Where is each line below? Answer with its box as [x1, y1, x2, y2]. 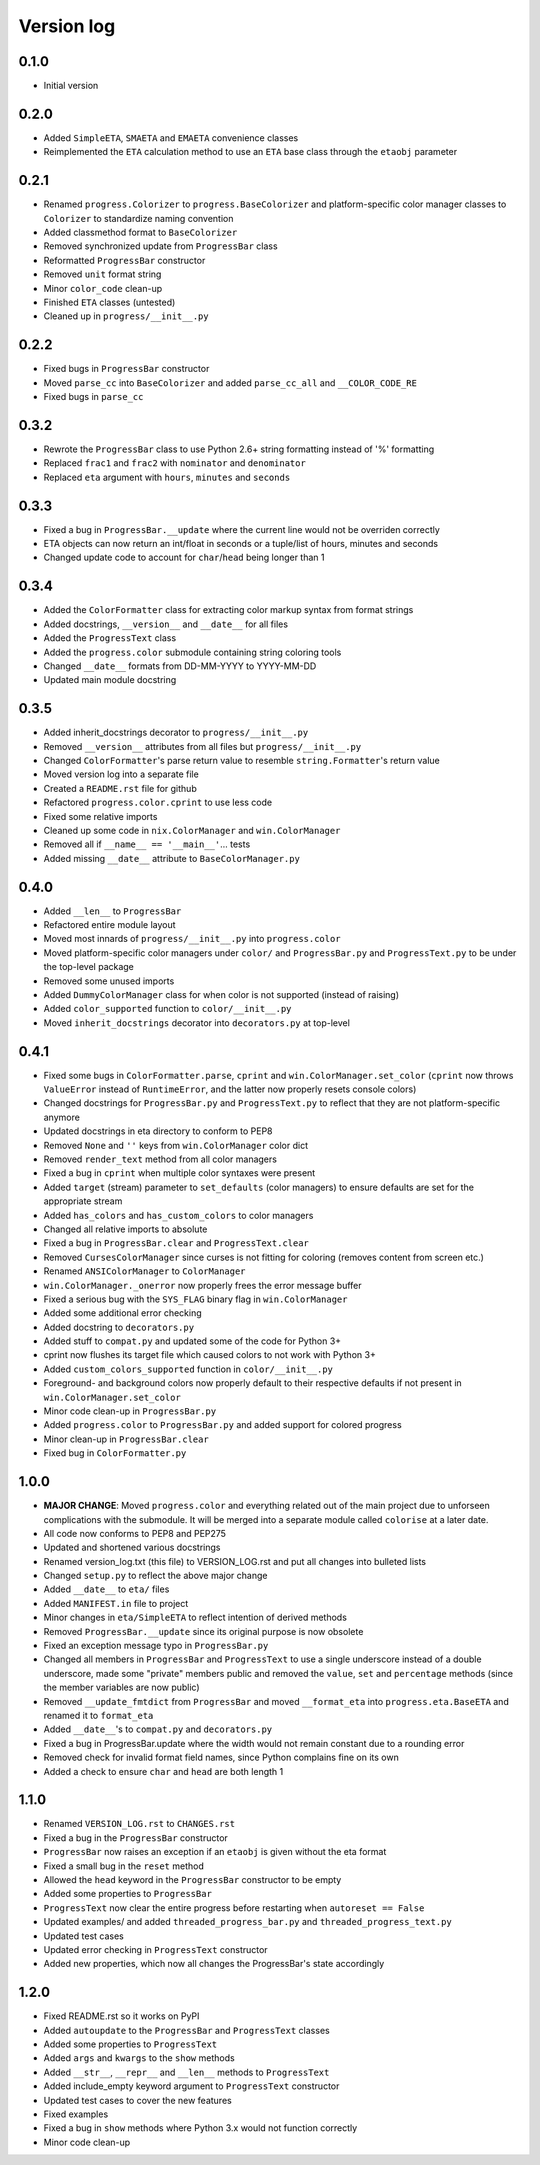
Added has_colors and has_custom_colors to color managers [43, 1209, 314, 1221]
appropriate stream [43, 1195, 123, 1207]
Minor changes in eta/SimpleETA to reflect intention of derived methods [43, 1611, 347, 1624]
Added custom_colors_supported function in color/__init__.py [43, 1363, 334, 1375]
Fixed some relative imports [43, 810, 158, 822]
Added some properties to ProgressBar [43, 1888, 212, 1900]
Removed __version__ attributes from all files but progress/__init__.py [43, 740, 362, 752]
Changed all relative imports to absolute [43, 1223, 208, 1235]
